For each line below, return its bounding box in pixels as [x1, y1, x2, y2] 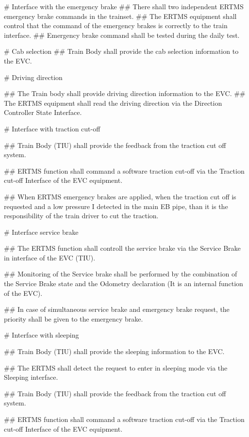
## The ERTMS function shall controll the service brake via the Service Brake [4, 243, 241, 253]
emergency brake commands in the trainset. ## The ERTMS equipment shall [4, 11, 237, 21]
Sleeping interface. [4, 372, 58, 382]
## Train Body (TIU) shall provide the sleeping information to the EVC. [4, 346, 225, 356]
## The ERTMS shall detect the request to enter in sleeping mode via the [4, 362, 228, 372]
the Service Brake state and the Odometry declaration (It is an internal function [4, 278, 243, 289]
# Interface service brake [4, 227, 79, 237]
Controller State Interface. [4, 107, 82, 117]
